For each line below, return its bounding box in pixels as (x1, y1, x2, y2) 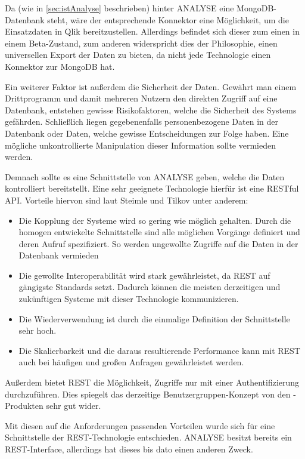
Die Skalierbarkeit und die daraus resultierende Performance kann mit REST (18, 344, 300, 356)
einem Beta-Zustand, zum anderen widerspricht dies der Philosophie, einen (5, 36, 278, 49)
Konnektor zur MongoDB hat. (5, 60, 115, 72)
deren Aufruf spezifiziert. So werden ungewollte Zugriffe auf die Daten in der (18, 237, 298, 249)
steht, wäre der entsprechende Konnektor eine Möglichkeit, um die (47, 13, 289, 26)
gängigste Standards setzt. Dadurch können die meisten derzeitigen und (18, 281, 281, 293)
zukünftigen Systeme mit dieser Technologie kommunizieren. (18, 292, 239, 305)
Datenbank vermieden (18, 249, 99, 261)
